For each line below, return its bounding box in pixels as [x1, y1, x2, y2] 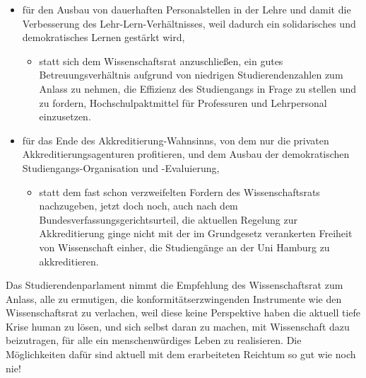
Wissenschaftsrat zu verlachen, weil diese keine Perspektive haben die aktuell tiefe [6, 305, 361, 320]
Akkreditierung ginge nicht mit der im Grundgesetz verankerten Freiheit [39, 226, 353, 241]
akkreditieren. [39, 253, 99, 268]
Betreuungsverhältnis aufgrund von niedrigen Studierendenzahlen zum [39, 67, 343, 82]
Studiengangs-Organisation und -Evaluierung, [22, 160, 220, 175]
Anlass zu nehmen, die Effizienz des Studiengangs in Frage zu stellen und [39, 81, 357, 96]
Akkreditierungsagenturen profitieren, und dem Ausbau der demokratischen [22, 147, 350, 161]
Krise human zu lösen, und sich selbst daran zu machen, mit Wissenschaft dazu [6, 319, 350, 333]
